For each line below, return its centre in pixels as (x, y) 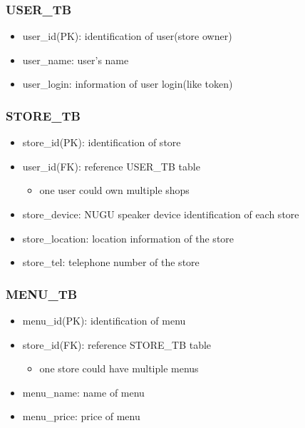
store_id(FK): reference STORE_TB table (117, 344)
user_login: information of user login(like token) (128, 84)
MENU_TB (42, 294)
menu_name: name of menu (83, 392)
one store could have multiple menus (119, 368)
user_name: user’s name (76, 60)
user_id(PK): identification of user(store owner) (127, 36)
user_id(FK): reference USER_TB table (111, 166)
